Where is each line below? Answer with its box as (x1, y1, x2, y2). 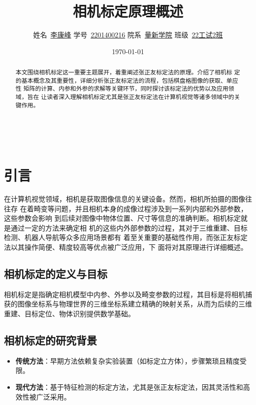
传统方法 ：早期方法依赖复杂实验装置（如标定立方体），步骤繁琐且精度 (15, 355, 240, 366)
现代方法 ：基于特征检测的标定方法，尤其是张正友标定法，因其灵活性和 (15, 382, 243, 392)
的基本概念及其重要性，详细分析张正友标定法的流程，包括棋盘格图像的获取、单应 (15, 76, 238, 84)
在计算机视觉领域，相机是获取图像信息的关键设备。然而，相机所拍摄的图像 (4, 194, 245, 204)
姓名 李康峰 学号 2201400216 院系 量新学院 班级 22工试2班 (33, 30, 223, 40)
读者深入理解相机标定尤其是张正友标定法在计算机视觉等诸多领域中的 (47, 93, 234, 101)
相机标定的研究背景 (4, 333, 97, 348)
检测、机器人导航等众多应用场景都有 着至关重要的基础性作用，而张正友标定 (4, 232, 248, 242)
